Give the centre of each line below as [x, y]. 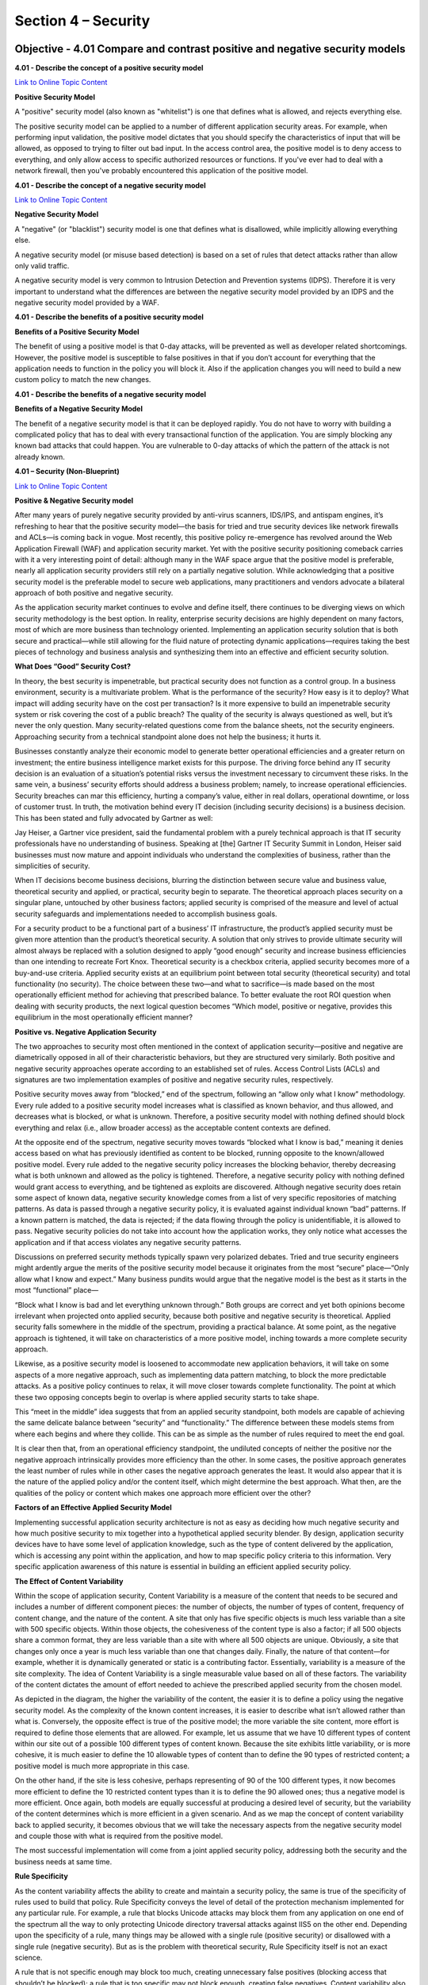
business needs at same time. [63, 1861]
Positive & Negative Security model [74, 500]
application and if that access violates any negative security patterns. [128, 1242]
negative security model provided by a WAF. [87, 303]
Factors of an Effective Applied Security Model [93, 1508]
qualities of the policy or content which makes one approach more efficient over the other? [163, 1493]
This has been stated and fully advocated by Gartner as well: [114, 818]
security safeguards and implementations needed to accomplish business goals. [146, 914]
